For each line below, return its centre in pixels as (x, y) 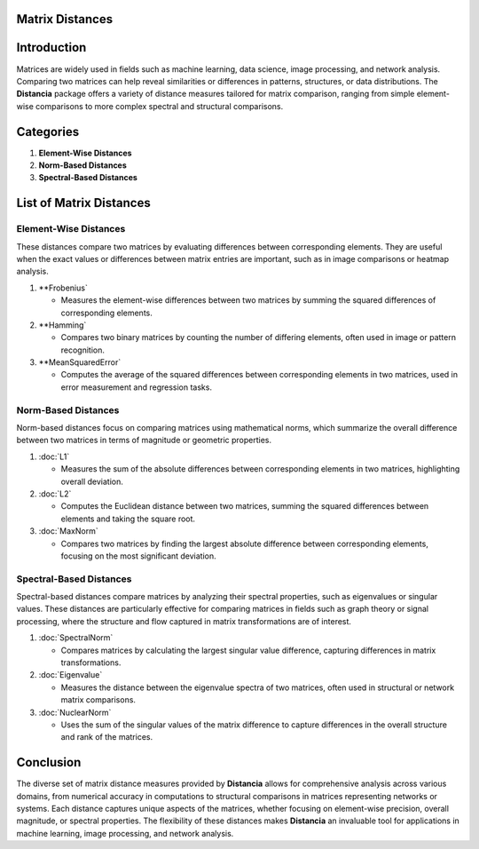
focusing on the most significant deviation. (138, 556)
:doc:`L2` (55, 494)
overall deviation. (92, 481)
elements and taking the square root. (128, 519)
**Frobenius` (63, 288)
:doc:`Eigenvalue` (71, 675)
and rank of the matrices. (107, 737)
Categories (48, 132)
